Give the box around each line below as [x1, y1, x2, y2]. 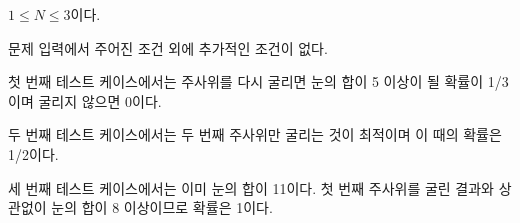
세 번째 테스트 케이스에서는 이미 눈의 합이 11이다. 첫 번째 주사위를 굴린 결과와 [8, 177, 494, 198]
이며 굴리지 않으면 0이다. [8, 90, 162, 111]
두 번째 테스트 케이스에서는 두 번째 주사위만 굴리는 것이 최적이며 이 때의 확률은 [8, 124, 502, 145]
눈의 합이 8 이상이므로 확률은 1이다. [51, 197, 273, 218]
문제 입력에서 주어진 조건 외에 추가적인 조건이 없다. [8, 37, 328, 58]
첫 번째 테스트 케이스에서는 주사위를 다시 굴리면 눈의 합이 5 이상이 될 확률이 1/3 [8, 71, 509, 92]
